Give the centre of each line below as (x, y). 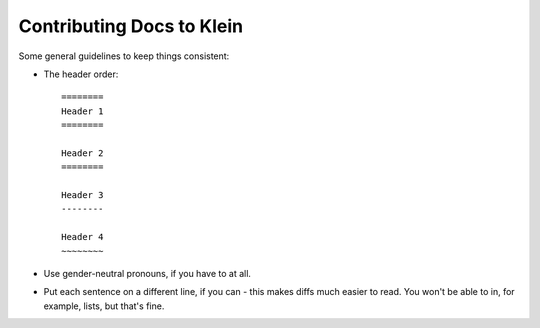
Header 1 (82, 111)
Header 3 (82, 195)
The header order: (81, 74)
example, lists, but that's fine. (104, 306)
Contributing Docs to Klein (131, 26)
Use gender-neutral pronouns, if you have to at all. (147, 274)
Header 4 (82, 237)
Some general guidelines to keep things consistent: (124, 56)
